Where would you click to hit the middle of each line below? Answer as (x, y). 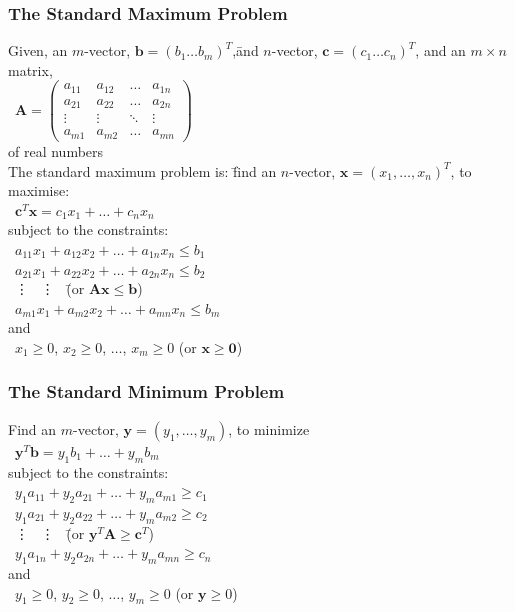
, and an (440, 50)
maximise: (39, 190)
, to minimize (269, 428)
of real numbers (56, 150)
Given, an (38, 50)
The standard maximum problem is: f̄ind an (142, 170)
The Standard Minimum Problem (146, 391)
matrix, (30, 69)
